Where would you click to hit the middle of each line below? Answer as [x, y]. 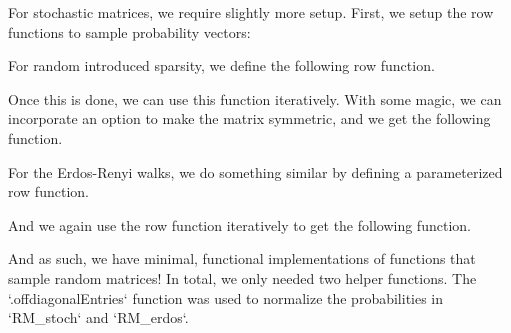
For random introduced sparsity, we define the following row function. [221, 65]
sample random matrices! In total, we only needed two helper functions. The [242, 277]
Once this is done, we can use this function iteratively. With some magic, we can [255, 98]
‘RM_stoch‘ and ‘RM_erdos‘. [98, 317]
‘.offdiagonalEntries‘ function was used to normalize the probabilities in [226, 297]
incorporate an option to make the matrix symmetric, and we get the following [249, 118]
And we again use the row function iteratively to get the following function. [239, 224]
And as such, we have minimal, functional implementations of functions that [242, 258]
